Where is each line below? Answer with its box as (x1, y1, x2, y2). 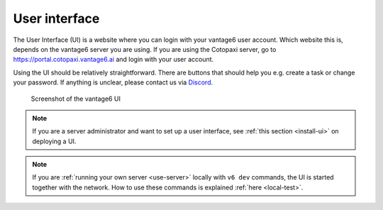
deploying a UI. (32, 137, 77, 145)
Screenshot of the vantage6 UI (30, 94, 121, 103)
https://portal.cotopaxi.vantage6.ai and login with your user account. (13, 55, 214, 64)
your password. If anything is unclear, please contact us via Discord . (13, 78, 213, 87)
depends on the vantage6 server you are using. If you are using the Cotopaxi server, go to (13, 45, 277, 53)
